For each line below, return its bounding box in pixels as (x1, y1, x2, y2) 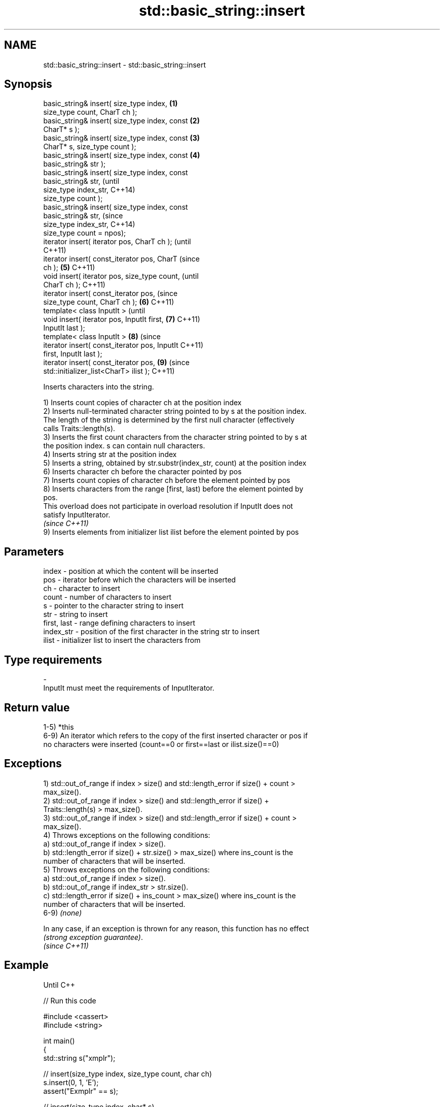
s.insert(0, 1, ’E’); (43, 1078, 99, 1087)
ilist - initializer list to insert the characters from (43, 636, 201, 645)
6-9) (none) (43, 908, 82, 917)
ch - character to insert (43, 584, 121, 593)
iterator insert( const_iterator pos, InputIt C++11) (43, 341, 204, 350)
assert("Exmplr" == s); (43, 1086, 119, 1095)
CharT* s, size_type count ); (43, 142, 136, 151)
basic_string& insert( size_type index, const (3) (43, 134, 200, 143)
